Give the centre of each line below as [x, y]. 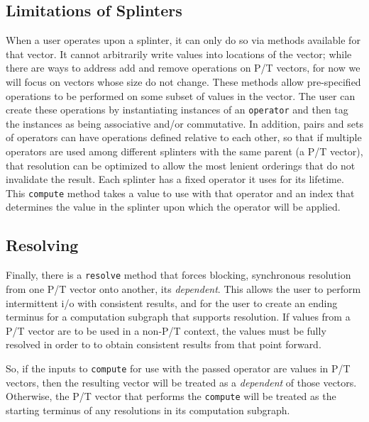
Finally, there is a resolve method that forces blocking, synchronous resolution [178, 275]
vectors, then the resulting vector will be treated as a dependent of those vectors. [181, 382]
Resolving [42, 245]
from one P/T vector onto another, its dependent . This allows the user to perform [183, 288]
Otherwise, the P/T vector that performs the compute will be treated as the [171, 396]
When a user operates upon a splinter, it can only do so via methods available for [183, 40]
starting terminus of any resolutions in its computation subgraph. [148, 410]
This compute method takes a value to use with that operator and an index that [180, 193]
